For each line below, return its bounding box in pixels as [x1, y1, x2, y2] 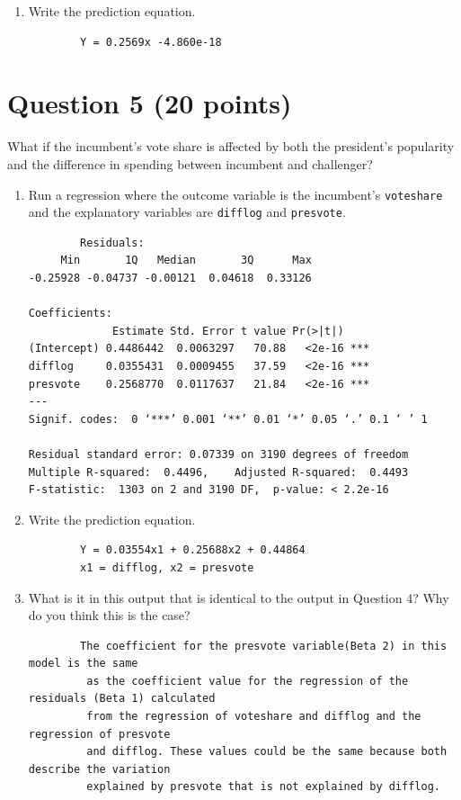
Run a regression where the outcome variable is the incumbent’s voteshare [28, 184, 443, 203]
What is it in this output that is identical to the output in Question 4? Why [28, 588, 449, 607]
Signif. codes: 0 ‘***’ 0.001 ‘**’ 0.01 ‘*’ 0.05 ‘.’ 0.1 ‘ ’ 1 [28, 412, 428, 426]
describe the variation [28, 762, 171, 776]
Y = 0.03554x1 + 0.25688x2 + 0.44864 [80, 544, 306, 557]
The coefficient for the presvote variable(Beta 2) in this [80, 639, 448, 652]
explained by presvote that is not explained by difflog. [86, 780, 440, 794]
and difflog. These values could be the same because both [86, 745, 448, 759]
